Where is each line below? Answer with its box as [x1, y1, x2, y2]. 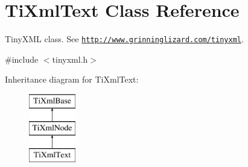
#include [5, 52, 39, 65]
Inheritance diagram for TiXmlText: [5, 73, 139, 86]
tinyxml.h [52, 52, 88, 65]
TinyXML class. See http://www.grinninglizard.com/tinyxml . [5, 33, 244, 45]
